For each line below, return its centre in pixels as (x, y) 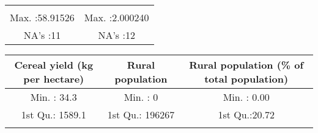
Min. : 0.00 (246, 97)
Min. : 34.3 (54, 97)
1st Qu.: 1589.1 (54, 114)
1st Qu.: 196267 (141, 114)
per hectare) (54, 79)
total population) (246, 79)
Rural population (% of (246, 65)
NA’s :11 (42, 35)
